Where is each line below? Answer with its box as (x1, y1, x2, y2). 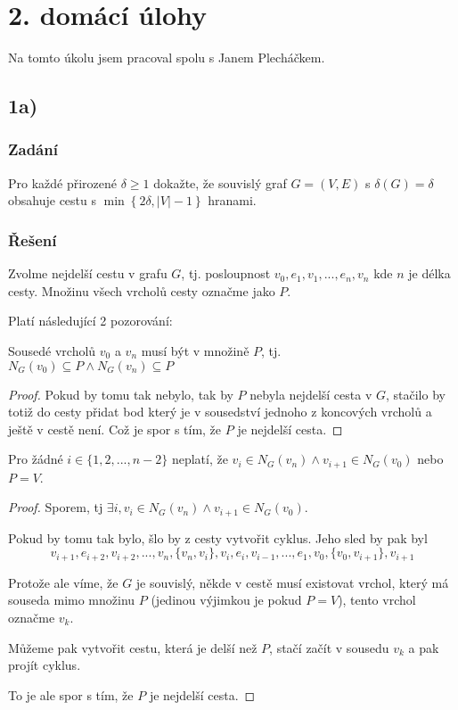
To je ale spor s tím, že (8, 685, 134, 704)
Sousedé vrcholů (8, 341, 96, 359)
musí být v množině (141, 341, 249, 359)
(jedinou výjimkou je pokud (151, 590, 302, 609)
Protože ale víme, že (8, 573, 119, 591)
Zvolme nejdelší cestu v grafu (8, 264, 168, 283)
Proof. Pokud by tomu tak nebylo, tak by (8, 384, 233, 403)
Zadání (8, 138, 58, 161)
